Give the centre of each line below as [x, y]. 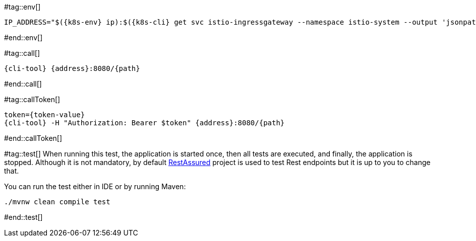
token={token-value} [45, 115]
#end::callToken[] [33, 138]
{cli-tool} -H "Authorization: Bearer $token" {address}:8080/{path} [144, 123]
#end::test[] [23, 217]
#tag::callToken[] [32, 99]
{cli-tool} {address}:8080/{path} [72, 68]
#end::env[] [23, 37]
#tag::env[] [22, 7]
